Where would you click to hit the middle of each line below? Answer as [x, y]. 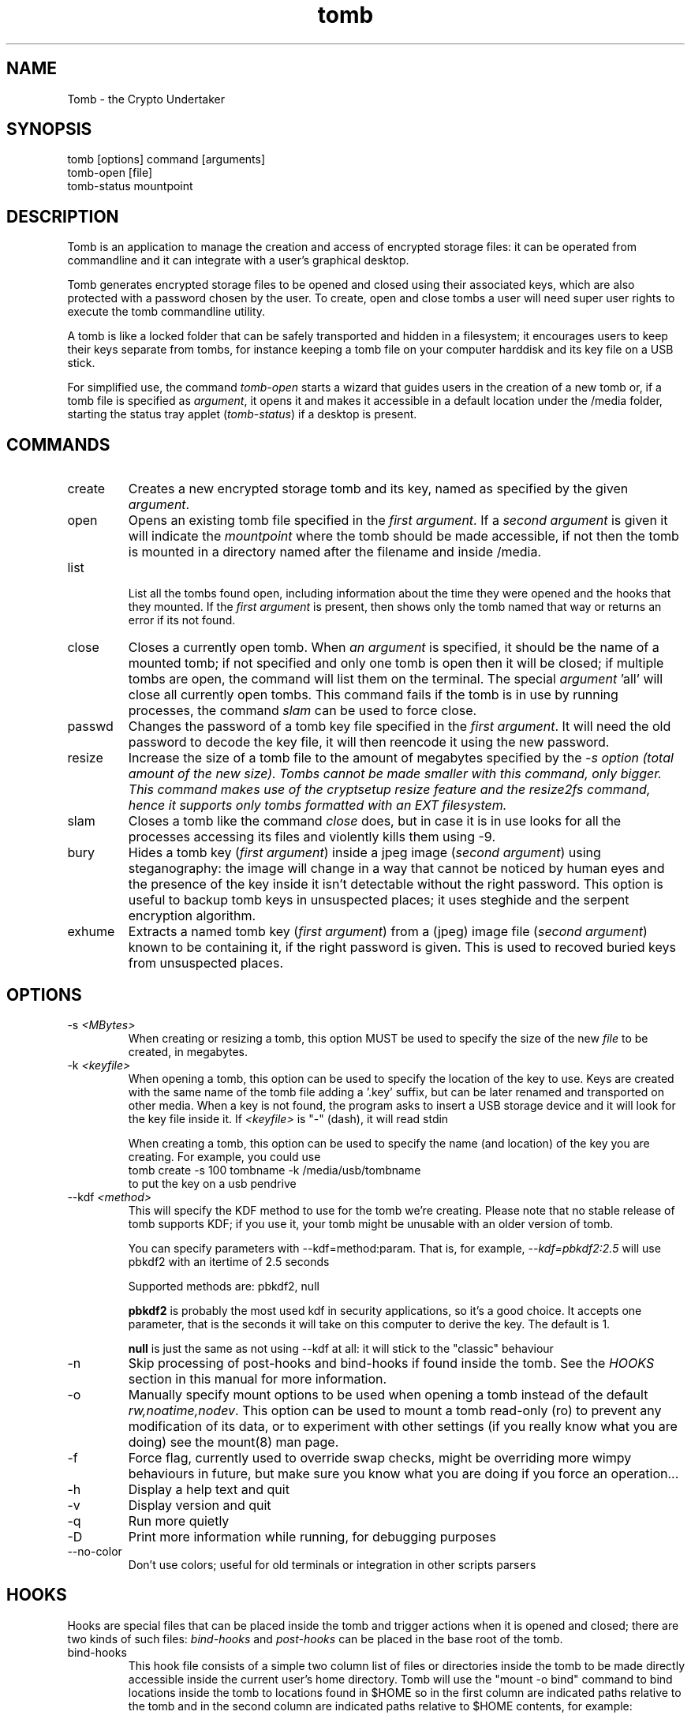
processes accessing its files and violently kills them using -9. [312, 837]
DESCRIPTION [63, 216]
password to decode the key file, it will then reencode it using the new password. [369, 742]
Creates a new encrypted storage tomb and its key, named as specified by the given [378, 489]
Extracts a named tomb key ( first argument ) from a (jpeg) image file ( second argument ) [388, 932]
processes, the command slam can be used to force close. [303, 711]
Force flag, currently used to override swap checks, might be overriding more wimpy [380, 1457]
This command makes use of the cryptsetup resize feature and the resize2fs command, [389, 790]
